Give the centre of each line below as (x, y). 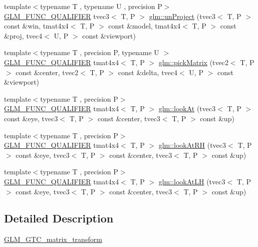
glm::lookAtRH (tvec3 (192, 145)
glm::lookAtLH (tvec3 (192, 181)
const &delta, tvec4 (148, 72)
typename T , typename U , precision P (101, 6)
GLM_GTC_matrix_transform (53, 239)
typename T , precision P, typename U (100, 52)
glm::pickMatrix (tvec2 (193, 62)
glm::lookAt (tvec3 (187, 108)
